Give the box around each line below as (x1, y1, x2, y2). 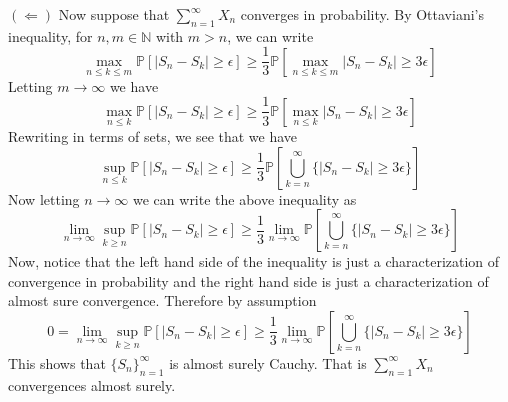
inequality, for (8, 25, 93, 46)
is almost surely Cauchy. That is (169, 352, 367, 373)
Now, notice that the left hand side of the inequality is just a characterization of (8, 251, 500, 272)
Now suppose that (58, 4, 170, 24)
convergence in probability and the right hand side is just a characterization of (8, 270, 489, 291)
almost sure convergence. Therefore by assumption (8, 290, 317, 311)
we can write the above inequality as (133, 188, 357, 209)
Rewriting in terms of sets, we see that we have (8, 125, 298, 146)
